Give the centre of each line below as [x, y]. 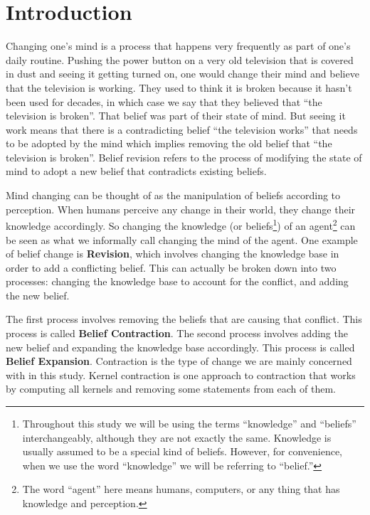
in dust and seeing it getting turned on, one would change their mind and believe [183, 74]
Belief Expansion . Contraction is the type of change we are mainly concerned [179, 361]
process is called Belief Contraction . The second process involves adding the [177, 333]
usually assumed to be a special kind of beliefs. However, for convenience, [183, 451]
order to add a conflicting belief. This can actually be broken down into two [171, 267]
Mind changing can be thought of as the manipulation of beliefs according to [173, 195]
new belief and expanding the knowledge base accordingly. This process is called [180, 347]
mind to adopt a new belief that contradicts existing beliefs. [136, 171]
